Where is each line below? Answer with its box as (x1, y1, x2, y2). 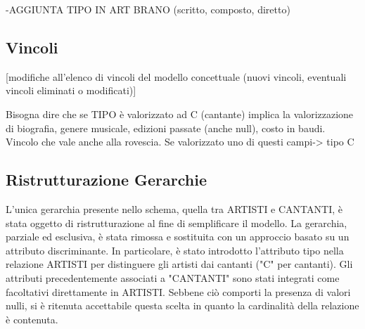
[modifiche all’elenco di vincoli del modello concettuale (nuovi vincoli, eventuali (6, 69, 347, 84)
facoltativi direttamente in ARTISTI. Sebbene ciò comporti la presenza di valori (6, 284, 351, 299)
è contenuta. (6, 311, 58, 326)
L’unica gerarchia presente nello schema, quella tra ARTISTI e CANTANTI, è (6, 201, 342, 216)
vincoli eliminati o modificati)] (6, 83, 136, 98)
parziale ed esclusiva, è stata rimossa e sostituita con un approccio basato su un (6, 229, 350, 244)
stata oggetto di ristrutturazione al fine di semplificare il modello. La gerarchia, (6, 215, 347, 230)
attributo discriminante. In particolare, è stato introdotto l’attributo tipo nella (6, 243, 344, 257)
